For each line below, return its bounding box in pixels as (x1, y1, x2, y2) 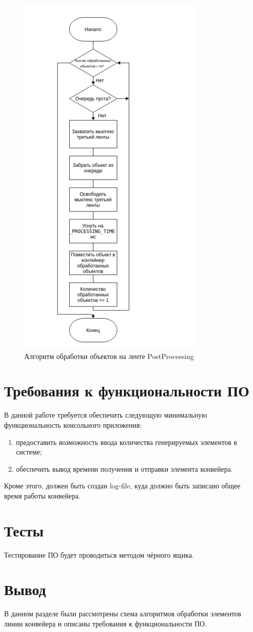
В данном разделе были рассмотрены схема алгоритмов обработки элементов (4, 608, 241, 619)
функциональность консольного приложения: (4, 419, 142, 430)
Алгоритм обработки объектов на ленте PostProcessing (24, 350, 194, 361)
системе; (16, 446, 42, 457)
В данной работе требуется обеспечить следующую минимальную (4, 410, 207, 420)
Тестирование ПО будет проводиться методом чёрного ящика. (4, 549, 194, 560)
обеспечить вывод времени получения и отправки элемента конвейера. (16, 463, 233, 474)
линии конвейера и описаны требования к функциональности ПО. (4, 618, 207, 628)
